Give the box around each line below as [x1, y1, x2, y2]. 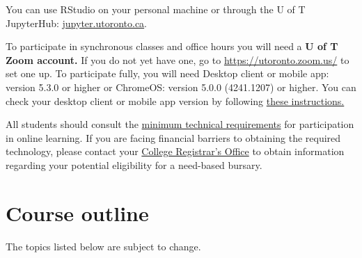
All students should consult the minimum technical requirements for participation [6, 117, 354, 131]
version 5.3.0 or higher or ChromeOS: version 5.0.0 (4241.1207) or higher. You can [6, 79, 356, 94]
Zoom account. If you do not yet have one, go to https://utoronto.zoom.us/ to [6, 52, 349, 67]
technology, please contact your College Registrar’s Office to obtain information [6, 144, 345, 159]
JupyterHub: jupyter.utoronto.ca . [6, 15, 148, 30]
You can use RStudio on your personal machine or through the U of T [6, 2, 306, 16]
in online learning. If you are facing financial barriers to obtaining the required [6, 130, 341, 145]
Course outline [6, 198, 149, 227]
